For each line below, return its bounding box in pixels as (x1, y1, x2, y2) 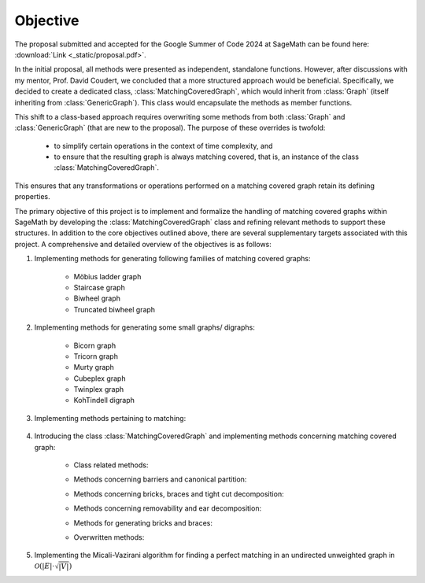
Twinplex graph (73, 385, 124, 394)
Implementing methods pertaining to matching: (34, 413, 187, 422)
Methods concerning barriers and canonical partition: (73, 474, 247, 484)
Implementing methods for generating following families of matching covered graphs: (34, 254, 311, 264)
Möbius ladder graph (73, 271, 142, 281)
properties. (14, 192, 50, 201)
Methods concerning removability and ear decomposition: (73, 504, 262, 513)
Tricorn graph (73, 351, 118, 361)
